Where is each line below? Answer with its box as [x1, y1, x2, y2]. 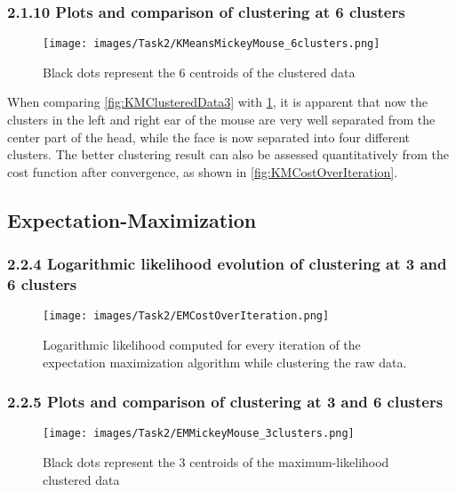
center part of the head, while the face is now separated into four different [7, 127, 410, 146]
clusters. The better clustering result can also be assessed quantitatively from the [7, 145, 450, 164]
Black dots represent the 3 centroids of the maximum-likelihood [43, 453, 389, 472]
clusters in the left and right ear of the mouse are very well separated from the [7, 110, 436, 129]
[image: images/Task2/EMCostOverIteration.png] [43, 310, 330, 323]
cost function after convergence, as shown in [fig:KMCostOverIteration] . [7, 162, 398, 181]
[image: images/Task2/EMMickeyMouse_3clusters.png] [43, 427, 355, 440]
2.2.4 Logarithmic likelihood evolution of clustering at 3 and [7, 253, 447, 275]
